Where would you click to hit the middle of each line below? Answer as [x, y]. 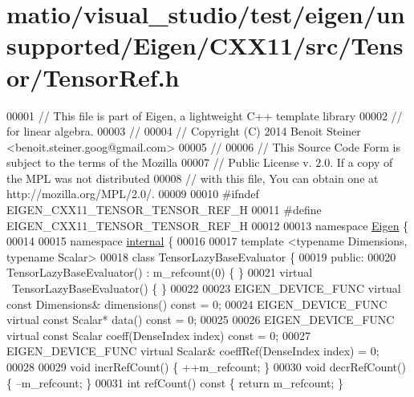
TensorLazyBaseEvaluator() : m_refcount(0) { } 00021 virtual [160, 272]
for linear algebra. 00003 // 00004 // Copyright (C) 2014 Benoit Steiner [184, 131]
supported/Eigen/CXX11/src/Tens [205, 45]
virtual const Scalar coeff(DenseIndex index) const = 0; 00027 [158, 335]
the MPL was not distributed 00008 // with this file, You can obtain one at [193, 178]
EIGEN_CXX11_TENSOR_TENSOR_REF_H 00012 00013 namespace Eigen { [208, 225]
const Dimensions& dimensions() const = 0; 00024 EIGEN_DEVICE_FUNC [197, 304]
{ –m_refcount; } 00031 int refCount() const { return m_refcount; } [175, 382]
